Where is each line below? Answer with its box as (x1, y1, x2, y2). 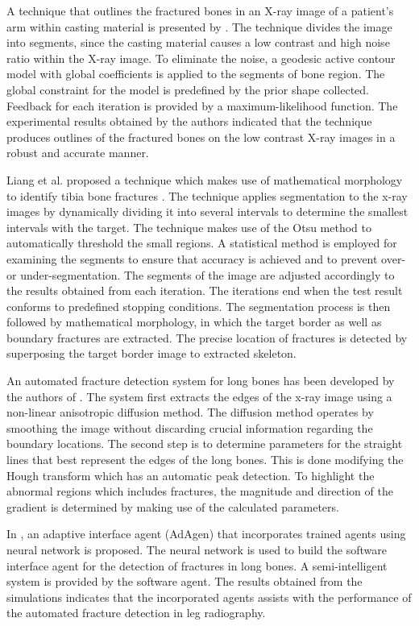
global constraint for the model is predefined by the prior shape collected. (6, 81, 370, 97)
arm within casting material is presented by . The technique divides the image (6, 18, 392, 35)
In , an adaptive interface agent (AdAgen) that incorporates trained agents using (6, 525, 406, 542)
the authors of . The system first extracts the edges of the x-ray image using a (6, 388, 392, 404)
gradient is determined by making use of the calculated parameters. (6, 498, 339, 515)
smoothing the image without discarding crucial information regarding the (6, 419, 373, 436)
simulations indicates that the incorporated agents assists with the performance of (6, 588, 412, 605)
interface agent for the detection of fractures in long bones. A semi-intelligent (6, 557, 388, 574)
